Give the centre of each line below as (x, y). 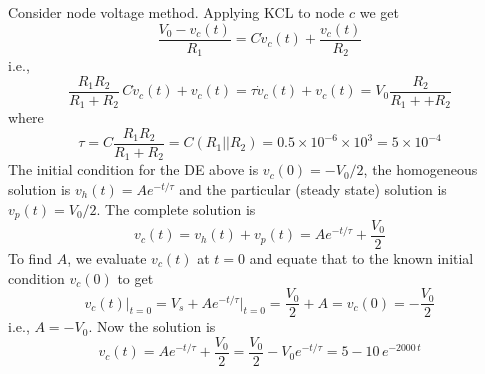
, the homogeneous (420, 169)
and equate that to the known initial (361, 258)
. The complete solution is (176, 208)
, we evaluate (107, 258)
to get (135, 277)
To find (30, 258)
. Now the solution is (152, 326)
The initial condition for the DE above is (133, 169)
